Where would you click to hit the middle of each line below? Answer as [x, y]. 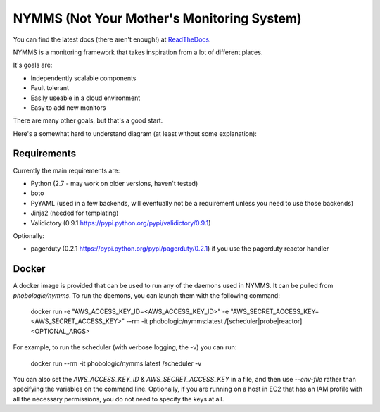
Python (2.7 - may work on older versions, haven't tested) [114, 183]
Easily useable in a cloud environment [85, 98]
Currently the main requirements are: [66, 170]
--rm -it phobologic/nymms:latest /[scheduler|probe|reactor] [214, 321]
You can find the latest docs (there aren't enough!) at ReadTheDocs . [112, 39]
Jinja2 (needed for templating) [75, 213]
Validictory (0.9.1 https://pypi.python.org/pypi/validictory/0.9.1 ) [121, 223]
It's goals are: [33, 65]
